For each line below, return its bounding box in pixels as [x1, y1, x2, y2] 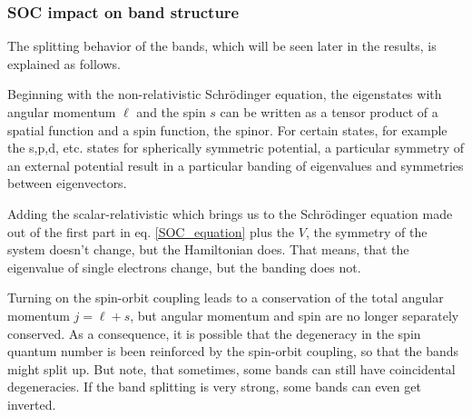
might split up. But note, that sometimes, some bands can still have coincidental [7, 359, 456, 378]
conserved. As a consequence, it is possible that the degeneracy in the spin [7, 323, 421, 343]
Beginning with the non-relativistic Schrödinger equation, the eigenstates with [7, 84, 442, 104]
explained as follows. [7, 54, 121, 73]
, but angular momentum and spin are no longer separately [130, 305, 459, 324]
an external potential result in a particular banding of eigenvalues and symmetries [7, 155, 464, 174]
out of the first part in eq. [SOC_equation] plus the [7, 222, 295, 241]
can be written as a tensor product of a [220, 103, 438, 121]
